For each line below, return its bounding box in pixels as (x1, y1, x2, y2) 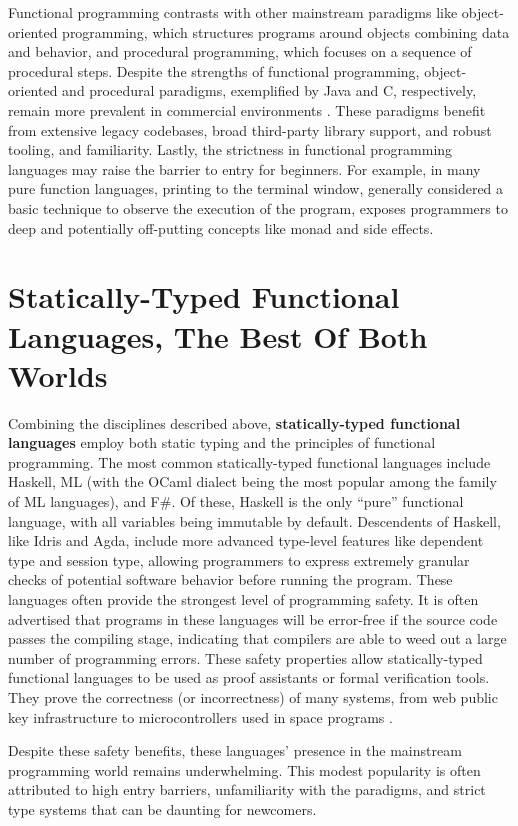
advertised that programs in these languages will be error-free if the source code (8, 608, 498, 629)
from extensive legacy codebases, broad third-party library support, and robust (8, 119, 492, 140)
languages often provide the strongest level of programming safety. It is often (8, 588, 479, 609)
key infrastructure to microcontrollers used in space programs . (8, 706, 393, 727)
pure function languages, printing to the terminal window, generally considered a (8, 178, 504, 199)
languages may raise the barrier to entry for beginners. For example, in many (8, 158, 481, 179)
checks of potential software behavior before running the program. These (8, 569, 453, 590)
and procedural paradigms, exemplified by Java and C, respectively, (62, 80, 477, 101)
